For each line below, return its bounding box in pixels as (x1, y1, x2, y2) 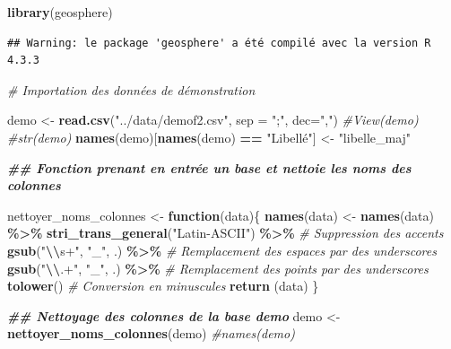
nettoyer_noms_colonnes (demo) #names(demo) (7, 324, 295, 343)
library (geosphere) (7, 3, 113, 21)
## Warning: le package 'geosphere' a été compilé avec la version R (7, 36, 431, 49)
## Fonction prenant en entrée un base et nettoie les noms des (7, 158, 412, 177)
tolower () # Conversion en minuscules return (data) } (7, 276, 319, 295)
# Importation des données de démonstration (7, 80, 256, 99)
